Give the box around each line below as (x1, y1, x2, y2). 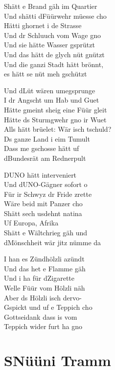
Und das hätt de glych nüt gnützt (4, 49, 105, 59)
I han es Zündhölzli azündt (4, 254, 85, 264)
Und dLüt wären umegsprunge (4, 85, 95, 95)
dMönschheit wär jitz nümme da (4, 237, 101, 247)
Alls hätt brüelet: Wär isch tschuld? (4, 124, 112, 134)
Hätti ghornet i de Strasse (4, 20, 82, 31)
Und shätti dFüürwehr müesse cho (4, 10, 107, 21)
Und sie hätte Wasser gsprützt (4, 39, 95, 50)
